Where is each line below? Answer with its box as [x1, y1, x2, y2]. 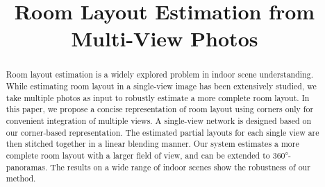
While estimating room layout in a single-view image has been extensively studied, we [6, 80, 317, 92]
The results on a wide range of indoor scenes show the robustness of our [50, 161, 310, 172]
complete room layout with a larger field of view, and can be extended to [6, 149, 270, 161]
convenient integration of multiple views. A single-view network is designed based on [6, 114, 312, 126]
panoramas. [6, 161, 48, 172]
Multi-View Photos [71, 24, 258, 53]
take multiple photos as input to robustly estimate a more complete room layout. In [6, 91, 310, 103]
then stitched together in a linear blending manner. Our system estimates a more [6, 138, 299, 150]
